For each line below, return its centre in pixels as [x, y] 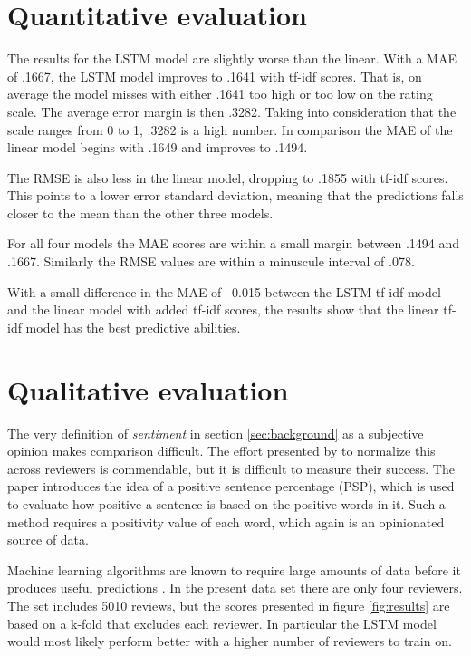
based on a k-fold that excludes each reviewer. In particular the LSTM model [222, 623]
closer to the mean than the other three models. [140, 212]
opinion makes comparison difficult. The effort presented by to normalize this [221, 451]
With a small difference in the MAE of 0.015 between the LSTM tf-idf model [224, 291]
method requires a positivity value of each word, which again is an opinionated [226, 521]
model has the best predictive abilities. [133, 327]
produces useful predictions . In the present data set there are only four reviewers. [235, 588]
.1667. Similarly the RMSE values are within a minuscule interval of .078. [211, 261]
